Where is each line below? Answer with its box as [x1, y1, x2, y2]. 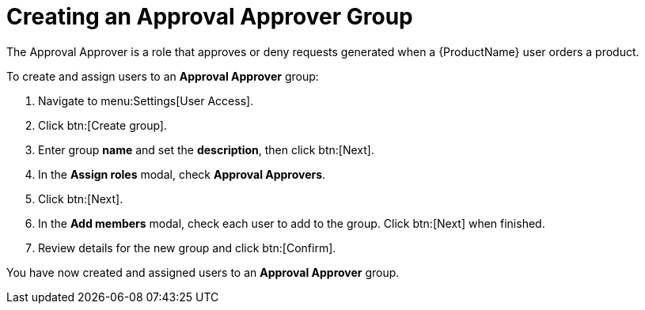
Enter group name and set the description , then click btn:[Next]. [38, 142, 374, 157]
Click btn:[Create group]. [38, 118, 168, 132]
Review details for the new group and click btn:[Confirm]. [38, 240, 336, 255]
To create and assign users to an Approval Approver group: [6, 69, 319, 83]
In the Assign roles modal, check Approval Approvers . [38, 167, 326, 181]
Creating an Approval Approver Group [6, 3, 413, 30]
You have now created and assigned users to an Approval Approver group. [6, 265, 400, 279]
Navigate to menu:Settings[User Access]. [38, 93, 254, 108]
